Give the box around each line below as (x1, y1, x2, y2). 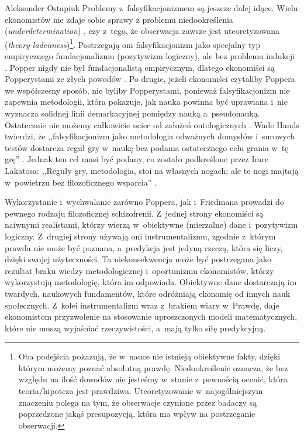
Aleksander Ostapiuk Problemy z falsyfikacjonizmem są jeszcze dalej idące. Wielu (5, 2, 298, 13)
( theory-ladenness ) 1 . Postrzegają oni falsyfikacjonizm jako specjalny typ (5, 36, 261, 50)
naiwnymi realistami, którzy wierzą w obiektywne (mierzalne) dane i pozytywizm (5, 218, 298, 231)
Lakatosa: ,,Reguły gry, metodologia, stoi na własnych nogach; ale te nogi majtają (5, 164, 299, 176)
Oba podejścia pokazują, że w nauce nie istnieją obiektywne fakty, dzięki (18, 350, 281, 362)
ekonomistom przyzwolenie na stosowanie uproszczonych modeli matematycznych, (5, 310, 298, 323)
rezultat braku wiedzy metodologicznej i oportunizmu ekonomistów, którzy (5, 264, 274, 276)
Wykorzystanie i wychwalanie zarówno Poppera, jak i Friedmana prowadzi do (5, 196, 284, 208)
